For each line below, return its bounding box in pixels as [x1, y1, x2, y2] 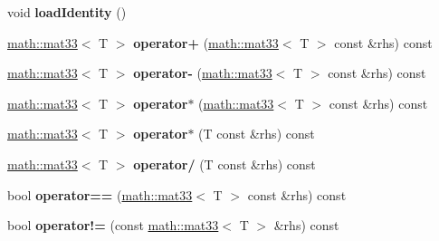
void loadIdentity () [7, 3, 127, 21]
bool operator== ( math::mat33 [7, 185, 193, 204]
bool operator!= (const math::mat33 [7, 216, 219, 235]
